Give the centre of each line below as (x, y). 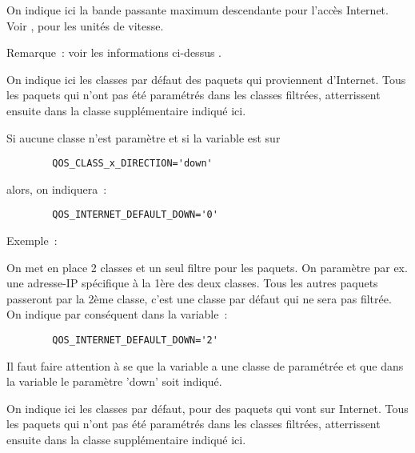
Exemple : (32, 241)
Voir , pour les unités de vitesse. (85, 25)
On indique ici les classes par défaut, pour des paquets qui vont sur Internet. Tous (207, 408)
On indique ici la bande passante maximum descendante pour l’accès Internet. (198, 10)
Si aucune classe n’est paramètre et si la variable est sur (144, 137)
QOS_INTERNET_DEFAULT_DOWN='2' (135, 341)
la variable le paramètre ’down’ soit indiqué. (114, 381)
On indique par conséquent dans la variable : (117, 314)
